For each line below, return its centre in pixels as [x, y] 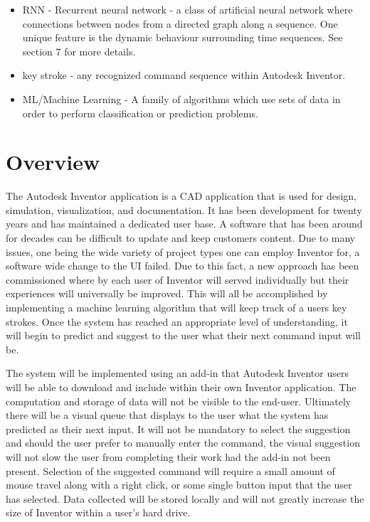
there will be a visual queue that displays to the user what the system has [167, 415]
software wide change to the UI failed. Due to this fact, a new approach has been [183, 266]
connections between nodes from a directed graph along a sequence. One [180, 23]
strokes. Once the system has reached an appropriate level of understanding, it [177, 321]
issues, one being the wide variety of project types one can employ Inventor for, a [183, 251]
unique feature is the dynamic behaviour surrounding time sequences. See [183, 37]
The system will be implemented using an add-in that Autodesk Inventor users [177, 373]
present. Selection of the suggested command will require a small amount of [170, 470]
